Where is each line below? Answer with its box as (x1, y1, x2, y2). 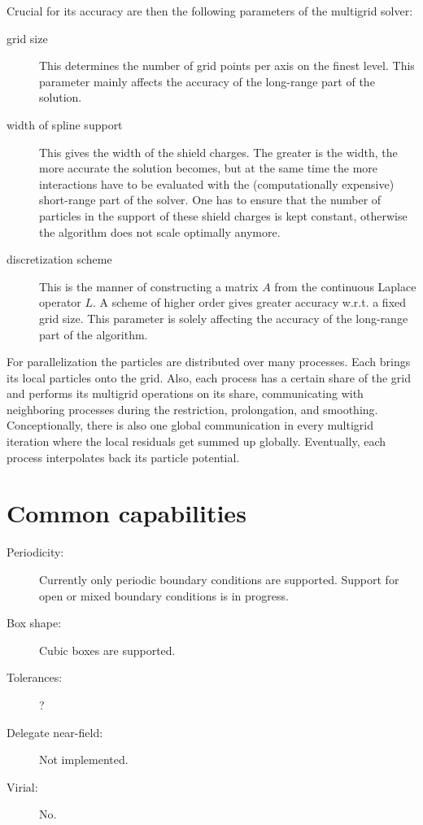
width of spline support (7, 116, 123, 133)
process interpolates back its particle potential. (7, 448, 240, 465)
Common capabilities (7, 496, 246, 530)
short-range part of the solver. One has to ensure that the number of (39, 191, 382, 208)
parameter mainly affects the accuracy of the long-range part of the (39, 72, 375, 89)
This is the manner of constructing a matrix (39, 277, 259, 295)
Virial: (7, 778, 38, 795)
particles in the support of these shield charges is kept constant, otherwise (39, 207, 408, 224)
